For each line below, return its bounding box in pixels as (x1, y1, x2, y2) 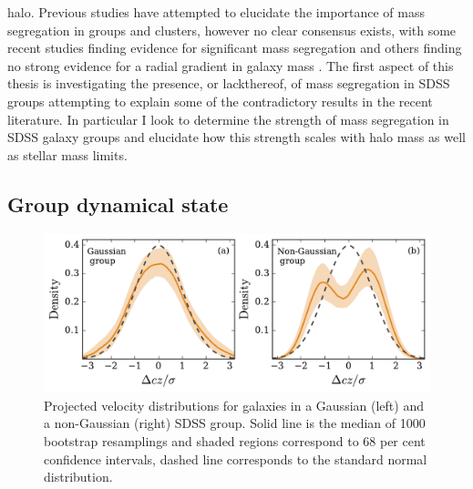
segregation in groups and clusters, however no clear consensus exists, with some (7, 20, 457, 39)
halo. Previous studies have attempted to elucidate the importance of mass (7, 3, 425, 21)
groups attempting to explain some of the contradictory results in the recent (7, 91, 433, 110)
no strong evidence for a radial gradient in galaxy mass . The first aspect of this (7, 56, 454, 75)
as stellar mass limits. (7, 145, 128, 164)
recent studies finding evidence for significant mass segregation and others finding (7, 38, 462, 57)
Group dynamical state (7, 189, 229, 218)
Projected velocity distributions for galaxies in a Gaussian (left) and (44, 395, 424, 414)
